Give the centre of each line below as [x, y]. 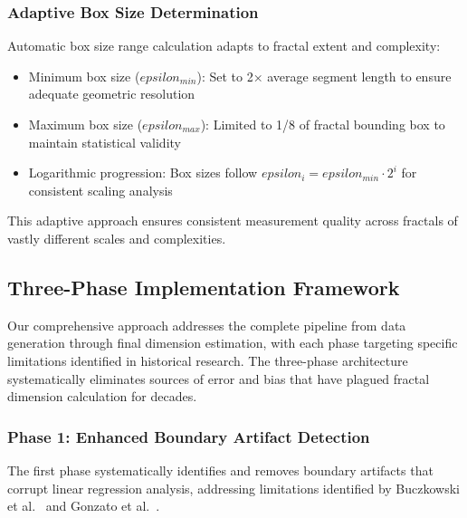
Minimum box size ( [84, 76]
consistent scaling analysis [100, 190]
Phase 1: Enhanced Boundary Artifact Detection [189, 436]
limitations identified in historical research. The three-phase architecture [208, 360]
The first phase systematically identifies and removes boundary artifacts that [220, 470]
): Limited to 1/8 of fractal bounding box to [323, 124]
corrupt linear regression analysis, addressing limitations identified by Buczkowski [234, 488]
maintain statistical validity [105, 142]
